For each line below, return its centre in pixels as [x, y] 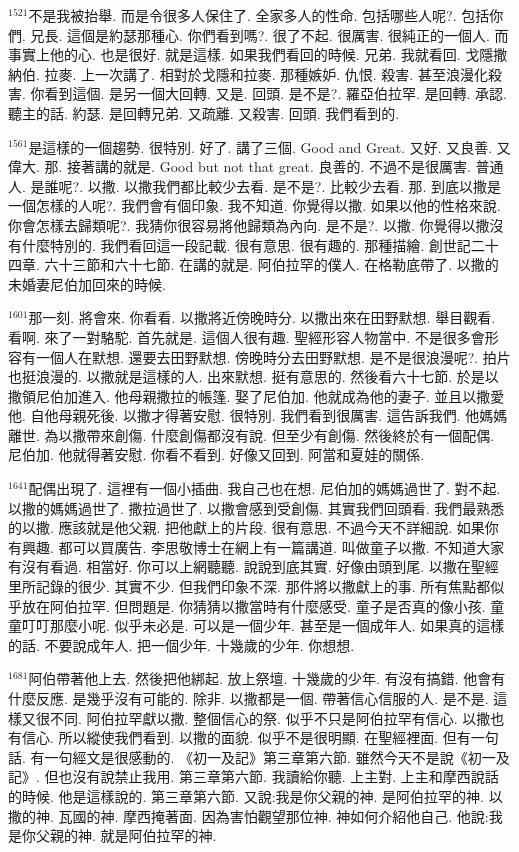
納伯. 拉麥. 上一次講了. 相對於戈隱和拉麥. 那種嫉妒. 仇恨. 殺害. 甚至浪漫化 [248, 73]
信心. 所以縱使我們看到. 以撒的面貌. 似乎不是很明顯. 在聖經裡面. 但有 [246, 737]
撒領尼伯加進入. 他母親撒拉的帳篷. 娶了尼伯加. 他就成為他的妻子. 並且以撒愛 [256, 395]
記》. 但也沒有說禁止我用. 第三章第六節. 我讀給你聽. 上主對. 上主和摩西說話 [253, 776]
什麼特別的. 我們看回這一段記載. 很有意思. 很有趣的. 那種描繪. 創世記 [246, 244]
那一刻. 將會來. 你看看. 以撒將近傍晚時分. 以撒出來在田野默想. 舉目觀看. [262, 317]
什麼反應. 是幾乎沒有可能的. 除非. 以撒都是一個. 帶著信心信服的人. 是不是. [248, 698]
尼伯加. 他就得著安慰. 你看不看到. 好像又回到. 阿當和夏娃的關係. [216, 454]
